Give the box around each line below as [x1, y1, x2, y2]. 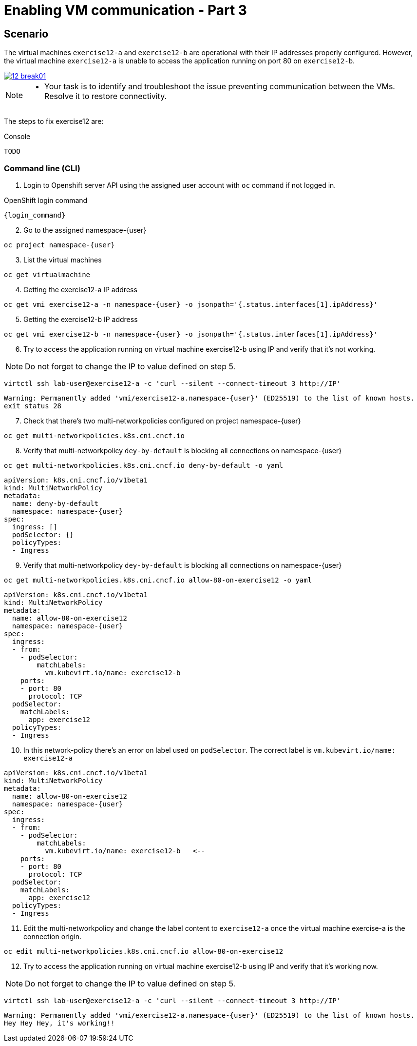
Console [4, 132, 31, 141]
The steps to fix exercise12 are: [4, 117, 104, 126]
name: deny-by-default [12, 499, 98, 507]
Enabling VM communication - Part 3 [4, 2, 247, 19]
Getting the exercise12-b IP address [23, 315, 138, 323]
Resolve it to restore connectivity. [44, 91, 167, 101]
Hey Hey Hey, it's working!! [4, 1019, 115, 1027]
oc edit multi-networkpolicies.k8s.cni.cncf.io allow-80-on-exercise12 [4, 947, 284, 955]
